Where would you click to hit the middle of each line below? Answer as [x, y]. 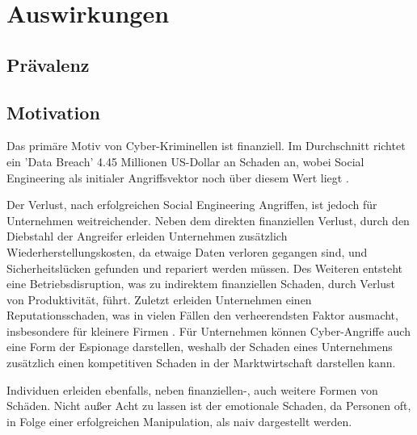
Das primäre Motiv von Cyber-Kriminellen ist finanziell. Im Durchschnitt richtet [206, 146]
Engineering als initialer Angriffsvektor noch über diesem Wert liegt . [178, 177]
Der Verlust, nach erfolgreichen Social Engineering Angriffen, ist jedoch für [192, 205]
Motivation [53, 112]
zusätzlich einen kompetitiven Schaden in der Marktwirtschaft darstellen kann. [201, 363]
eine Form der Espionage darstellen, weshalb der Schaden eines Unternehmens [200, 347]
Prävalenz [48, 64]
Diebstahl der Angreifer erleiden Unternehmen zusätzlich [147, 236]
